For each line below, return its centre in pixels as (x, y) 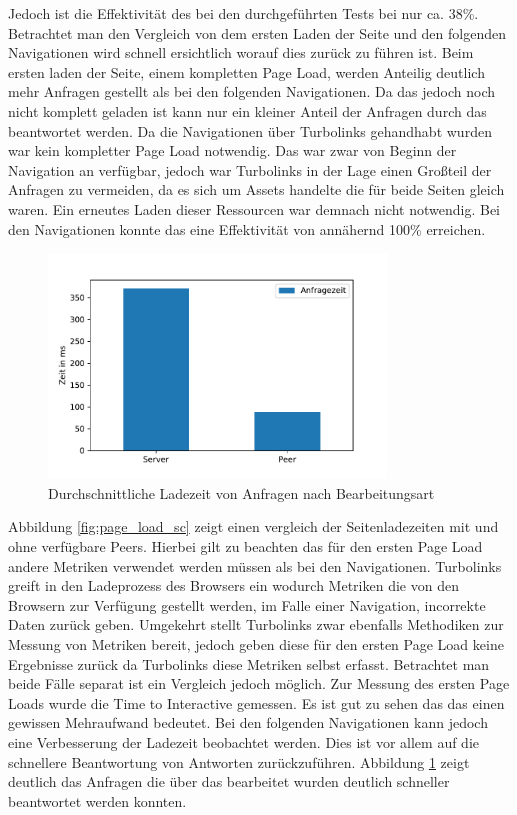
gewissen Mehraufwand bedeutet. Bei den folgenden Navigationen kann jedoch (248, 722)
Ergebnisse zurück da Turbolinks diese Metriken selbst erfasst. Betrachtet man (249, 663)
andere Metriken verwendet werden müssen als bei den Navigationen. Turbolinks (255, 565)
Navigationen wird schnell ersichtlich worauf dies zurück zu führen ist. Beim (241, 52)
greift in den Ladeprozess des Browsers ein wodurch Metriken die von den (233, 585)
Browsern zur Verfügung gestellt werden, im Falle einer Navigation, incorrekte (247, 604)
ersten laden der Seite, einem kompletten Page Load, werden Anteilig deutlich (246, 71)
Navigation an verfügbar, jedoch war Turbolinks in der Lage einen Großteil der (250, 169)
